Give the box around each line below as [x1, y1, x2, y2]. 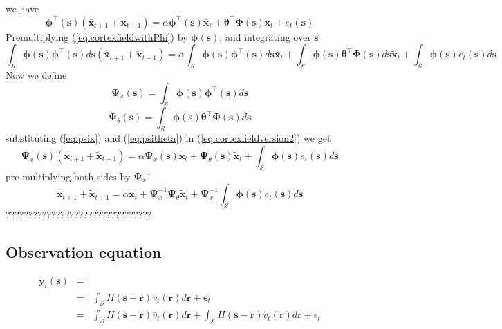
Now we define [6, 67, 67, 82]
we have [6, 1, 39, 15]
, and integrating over [219, 29, 311, 44]
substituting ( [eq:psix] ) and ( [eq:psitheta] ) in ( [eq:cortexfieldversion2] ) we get [6, 131, 331, 145]
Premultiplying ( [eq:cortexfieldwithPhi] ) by [6, 29, 188, 44]
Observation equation [6, 241, 162, 262]
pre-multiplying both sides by [6, 169, 131, 183]
